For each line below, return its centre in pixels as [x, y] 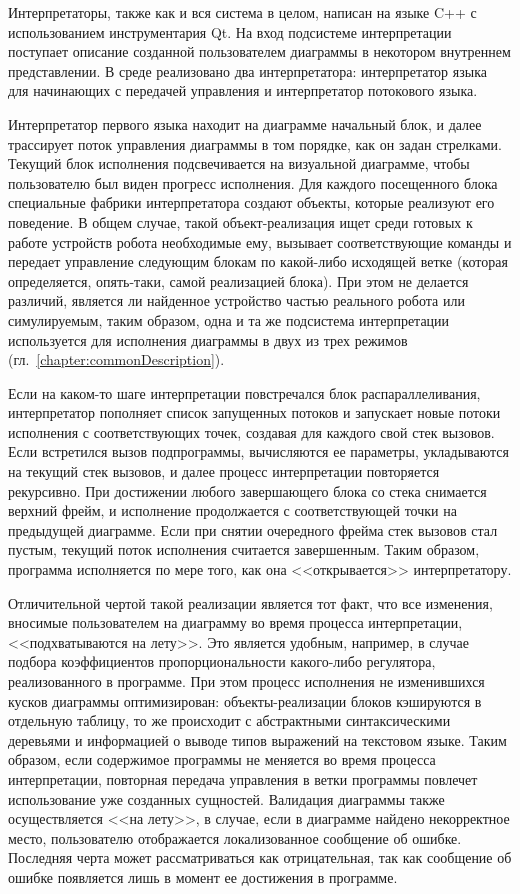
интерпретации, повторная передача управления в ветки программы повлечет [243, 778]
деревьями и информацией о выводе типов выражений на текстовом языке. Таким [257, 739]
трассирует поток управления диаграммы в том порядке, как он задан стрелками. [255, 143]
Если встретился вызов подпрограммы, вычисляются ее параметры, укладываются [258, 451]
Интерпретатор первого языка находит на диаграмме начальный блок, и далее [245, 123]
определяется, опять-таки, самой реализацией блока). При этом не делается [238, 280]
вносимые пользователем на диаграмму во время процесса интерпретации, [235, 622]
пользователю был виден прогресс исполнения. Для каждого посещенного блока [253, 182]
